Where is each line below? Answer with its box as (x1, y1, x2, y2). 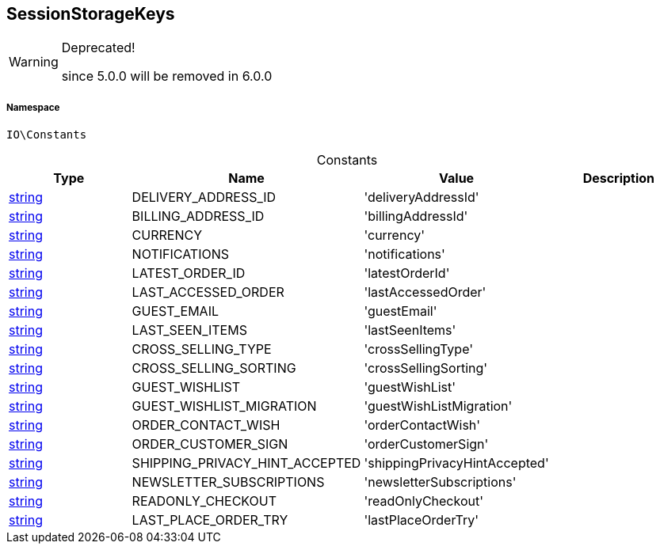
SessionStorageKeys (6, 4, 175, 24)
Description (582, 170, 655, 187)
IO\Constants (6, 128, 87, 142)
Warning (9, 54, 59, 70)
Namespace (6, 101, 60, 113)
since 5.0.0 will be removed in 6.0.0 (61, 68, 273, 85)
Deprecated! (61, 40, 135, 56)
